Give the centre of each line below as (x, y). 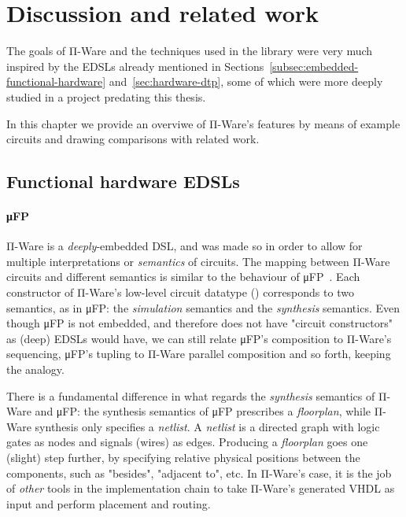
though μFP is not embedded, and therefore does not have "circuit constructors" (199, 323)
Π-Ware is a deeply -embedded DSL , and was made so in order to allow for (185, 246)
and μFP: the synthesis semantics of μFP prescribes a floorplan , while (203, 411)
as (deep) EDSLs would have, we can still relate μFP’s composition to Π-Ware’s (199, 338)
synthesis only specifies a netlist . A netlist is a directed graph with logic (207, 426)
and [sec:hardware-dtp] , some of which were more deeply (246, 81)
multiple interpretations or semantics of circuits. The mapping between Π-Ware (198, 261)
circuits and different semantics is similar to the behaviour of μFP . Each (183, 277)
